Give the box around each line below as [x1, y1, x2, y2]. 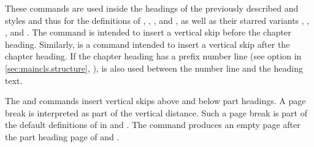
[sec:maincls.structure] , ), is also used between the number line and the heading [5, 61, 303, 74]
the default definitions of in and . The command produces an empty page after [5, 118, 301, 131]
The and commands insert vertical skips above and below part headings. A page [5, 94, 306, 107]
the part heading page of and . [5, 130, 120, 143]
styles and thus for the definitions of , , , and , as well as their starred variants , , [5, 13, 310, 26]
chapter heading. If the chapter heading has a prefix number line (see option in [5, 50, 302, 62]
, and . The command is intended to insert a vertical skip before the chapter [5, 26, 291, 39]
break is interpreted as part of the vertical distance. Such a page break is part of [5, 106, 307, 119]
